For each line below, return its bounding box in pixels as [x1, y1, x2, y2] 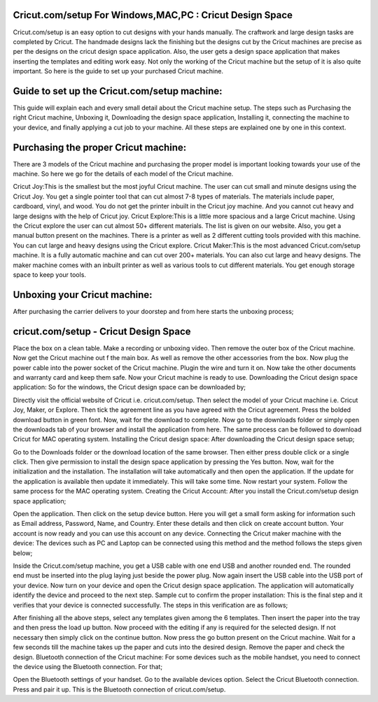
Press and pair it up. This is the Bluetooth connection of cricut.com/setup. [13, 685, 226, 694]
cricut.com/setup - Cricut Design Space [13, 325, 192, 337]
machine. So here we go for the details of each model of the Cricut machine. [13, 170, 234, 178]
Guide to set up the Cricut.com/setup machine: [13, 85, 223, 97]
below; [13, 549, 33, 557]
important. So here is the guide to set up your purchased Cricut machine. [13, 67, 224, 76]
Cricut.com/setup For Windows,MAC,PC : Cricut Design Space [13, 9, 293, 21]
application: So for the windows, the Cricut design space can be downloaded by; [13, 383, 246, 392]
